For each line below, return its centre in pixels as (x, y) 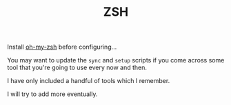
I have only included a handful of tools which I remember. (89, 81)
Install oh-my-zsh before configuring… (62, 47)
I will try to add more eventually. (52, 94)
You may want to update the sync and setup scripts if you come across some (116, 60)
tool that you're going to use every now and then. (77, 68)
